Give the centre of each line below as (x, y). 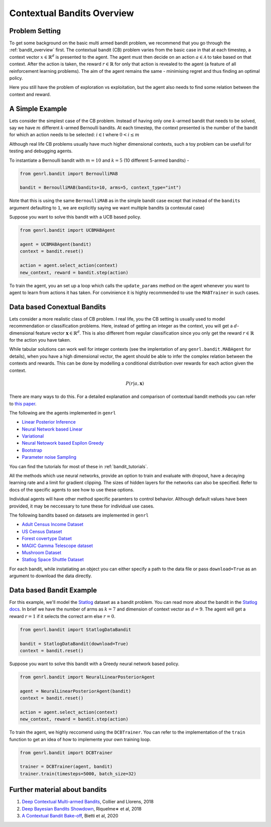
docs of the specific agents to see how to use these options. (72, 489)
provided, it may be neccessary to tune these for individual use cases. (82, 506)
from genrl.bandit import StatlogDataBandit (76, 630)
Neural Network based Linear (52, 429)
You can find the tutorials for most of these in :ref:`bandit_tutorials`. (79, 466)
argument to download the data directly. (51, 576)
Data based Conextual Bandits (58, 307)
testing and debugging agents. (41, 151)
